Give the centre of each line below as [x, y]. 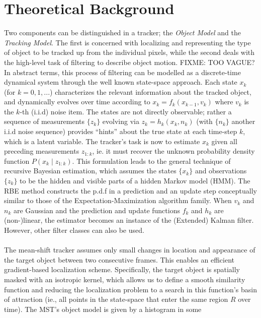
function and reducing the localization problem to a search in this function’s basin [130, 289]
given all [224, 141]
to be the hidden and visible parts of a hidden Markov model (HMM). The [135, 181]
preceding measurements [42, 151]
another [243, 121]
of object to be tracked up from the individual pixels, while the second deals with [129, 52]
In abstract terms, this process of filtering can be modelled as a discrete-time [122, 72]
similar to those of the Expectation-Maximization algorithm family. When [118, 200]
